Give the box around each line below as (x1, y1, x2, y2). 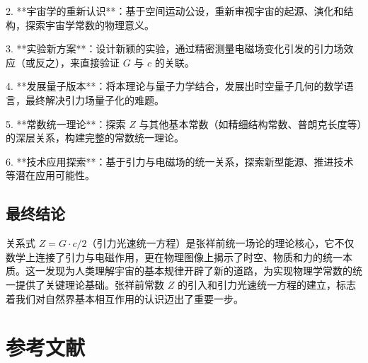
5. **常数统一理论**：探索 (6, 116, 126, 131)
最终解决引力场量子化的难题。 (25, 92, 164, 107)
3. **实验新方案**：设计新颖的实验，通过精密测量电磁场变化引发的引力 (6, 41, 334, 56)
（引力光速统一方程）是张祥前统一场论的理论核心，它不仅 (86, 236, 355, 250)
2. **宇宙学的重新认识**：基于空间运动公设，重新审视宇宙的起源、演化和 (6, 4, 344, 18)
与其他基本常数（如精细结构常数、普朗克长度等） (139, 116, 362, 131)
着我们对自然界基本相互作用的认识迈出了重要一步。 (6, 291, 243, 306)
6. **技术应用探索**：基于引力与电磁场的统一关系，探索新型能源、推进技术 (6, 154, 354, 168)
